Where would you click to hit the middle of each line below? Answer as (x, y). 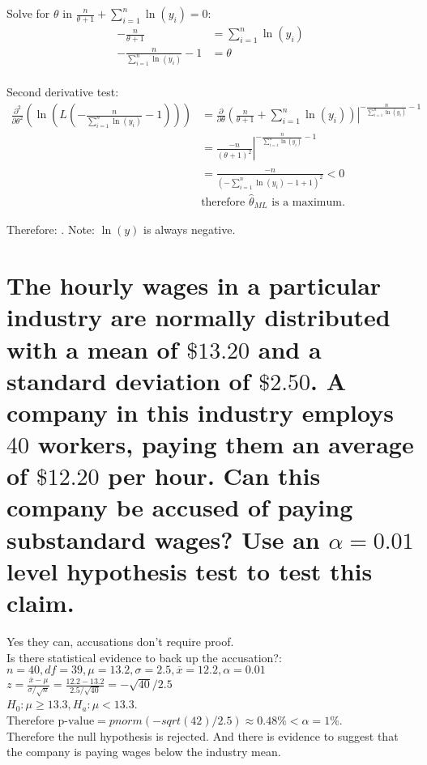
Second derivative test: (63, 92)
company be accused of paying (180, 507)
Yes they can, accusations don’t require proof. (120, 641)
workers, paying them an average (226, 444)
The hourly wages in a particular (194, 285)
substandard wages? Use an (163, 539)
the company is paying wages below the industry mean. (144, 752)
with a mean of (92, 348)
